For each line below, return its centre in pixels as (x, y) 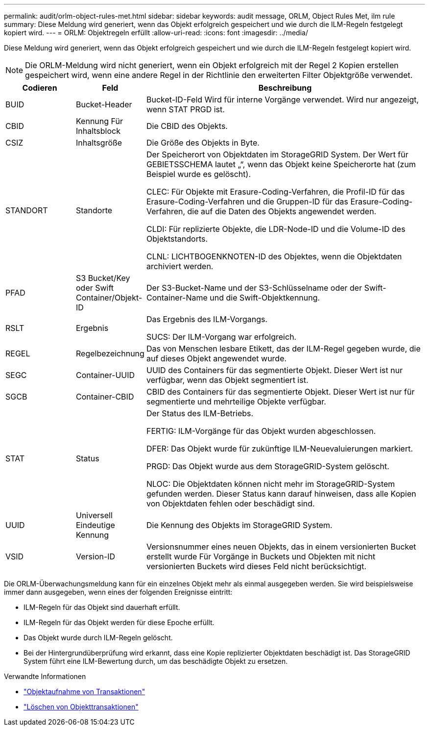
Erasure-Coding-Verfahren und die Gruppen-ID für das (247, 201)
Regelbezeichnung (110, 353)
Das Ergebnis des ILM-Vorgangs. (207, 319)
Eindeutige (95, 525)
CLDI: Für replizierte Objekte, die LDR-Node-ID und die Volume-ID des (276, 229)
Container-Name (177, 298)
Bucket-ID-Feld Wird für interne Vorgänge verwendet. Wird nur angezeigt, (283, 100)
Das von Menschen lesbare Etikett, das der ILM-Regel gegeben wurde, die (283, 349)
